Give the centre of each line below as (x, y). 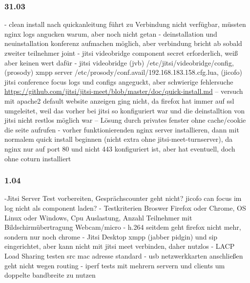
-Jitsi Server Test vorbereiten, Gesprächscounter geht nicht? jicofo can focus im (123, 198)
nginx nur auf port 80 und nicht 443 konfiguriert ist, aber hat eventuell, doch (120, 148)
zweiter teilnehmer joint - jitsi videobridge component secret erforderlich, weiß (121, 53)
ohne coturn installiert (38, 158)
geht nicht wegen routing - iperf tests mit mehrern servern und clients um (115, 265)
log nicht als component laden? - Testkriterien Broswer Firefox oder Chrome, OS (125, 207)
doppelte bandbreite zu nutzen (50, 275)
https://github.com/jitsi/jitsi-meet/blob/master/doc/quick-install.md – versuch (124, 91)
